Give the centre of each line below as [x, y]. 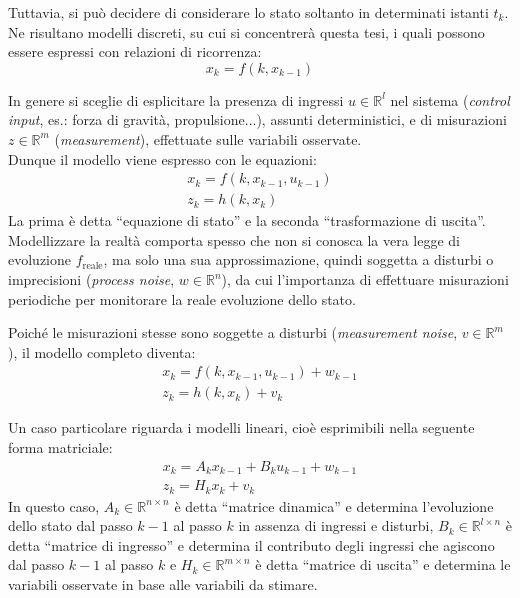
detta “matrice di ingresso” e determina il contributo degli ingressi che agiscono [251, 544]
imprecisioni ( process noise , [91, 279]
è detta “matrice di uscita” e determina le [383, 564]
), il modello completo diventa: [102, 351]
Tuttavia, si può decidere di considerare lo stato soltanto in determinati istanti [248, 12]
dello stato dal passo [70, 525]
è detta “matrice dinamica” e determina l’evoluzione [334, 505]
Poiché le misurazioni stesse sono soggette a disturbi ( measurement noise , [233, 332]
